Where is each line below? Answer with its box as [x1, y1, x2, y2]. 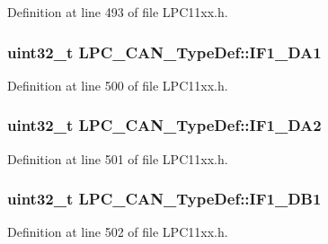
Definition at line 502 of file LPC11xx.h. [7, 222, 228, 241]
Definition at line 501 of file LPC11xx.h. [7, 149, 228, 168]
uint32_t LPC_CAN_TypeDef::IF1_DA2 [7, 114, 322, 136]
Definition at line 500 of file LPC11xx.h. [7, 75, 228, 94]
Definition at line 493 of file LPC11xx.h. [7, 3, 228, 21]
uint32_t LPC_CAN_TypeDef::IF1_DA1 [7, 40, 322, 63]
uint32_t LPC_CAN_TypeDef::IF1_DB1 [7, 187, 322, 210]
